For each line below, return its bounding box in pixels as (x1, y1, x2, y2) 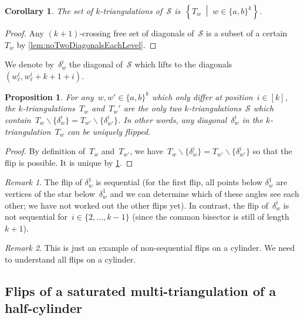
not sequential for (5, 210, 68, 223)
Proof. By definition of (5, 145, 86, 157)
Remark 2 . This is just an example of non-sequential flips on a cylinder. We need (5, 241, 295, 254)
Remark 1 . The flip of (5, 176, 82, 188)
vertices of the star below (5, 187, 95, 199)
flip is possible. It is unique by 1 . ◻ (5, 156, 133, 168)
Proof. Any (5, 27, 44, 39)
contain (5, 113, 31, 125)
